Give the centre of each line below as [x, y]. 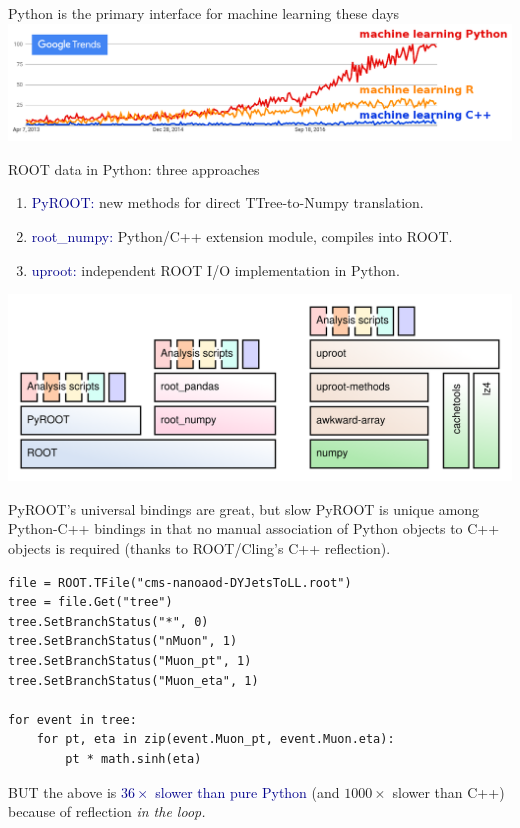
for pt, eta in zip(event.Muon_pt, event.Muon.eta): [215, 739]
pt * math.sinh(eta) [133, 758]
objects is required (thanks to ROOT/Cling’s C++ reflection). [199, 548]
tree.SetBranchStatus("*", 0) [108, 621]
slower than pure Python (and [247, 791]
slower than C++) [448, 791]
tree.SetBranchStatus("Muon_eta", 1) [133, 680]
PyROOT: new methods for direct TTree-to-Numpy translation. [227, 202]
